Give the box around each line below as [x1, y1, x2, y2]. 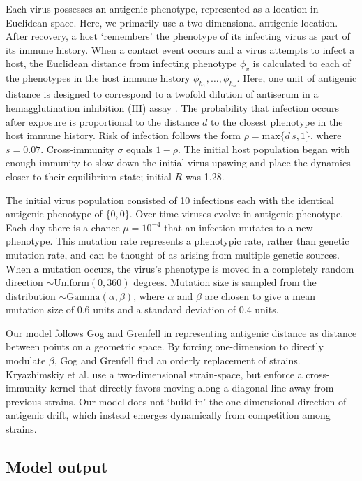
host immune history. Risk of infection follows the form [6, 128, 241, 143]
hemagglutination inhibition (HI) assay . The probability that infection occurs [6, 100, 339, 115]
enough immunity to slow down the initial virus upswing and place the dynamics [6, 155, 351, 170]
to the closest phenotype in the [210, 114, 343, 129]
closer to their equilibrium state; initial [6, 168, 172, 183]
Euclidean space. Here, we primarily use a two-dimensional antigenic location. [6, 15, 338, 29]
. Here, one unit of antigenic [236, 71, 357, 85]
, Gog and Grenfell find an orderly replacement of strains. [54, 353, 301, 368]
